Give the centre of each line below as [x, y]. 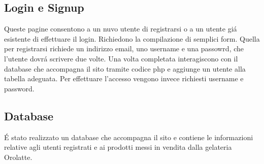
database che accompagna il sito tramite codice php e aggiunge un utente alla [125, 68]
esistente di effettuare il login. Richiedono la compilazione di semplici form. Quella [132, 38]
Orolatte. [18, 157]
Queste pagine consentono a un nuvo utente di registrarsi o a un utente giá [121, 29]
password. [19, 88]
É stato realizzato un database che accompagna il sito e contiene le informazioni [129, 137]
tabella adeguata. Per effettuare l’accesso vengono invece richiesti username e [124, 78]
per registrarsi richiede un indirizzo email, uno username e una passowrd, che [124, 48]
